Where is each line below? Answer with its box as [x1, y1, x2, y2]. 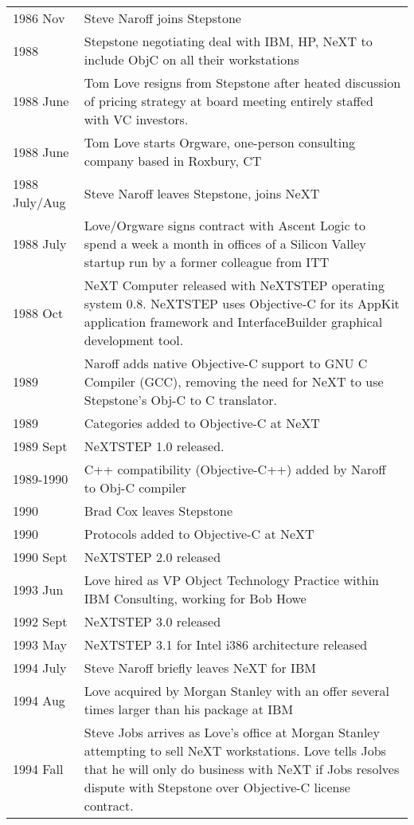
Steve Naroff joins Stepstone [84, 9, 241, 27]
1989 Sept [13, 437, 68, 455]
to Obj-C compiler [84, 478, 186, 497]
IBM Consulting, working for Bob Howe [84, 589, 307, 607]
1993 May [13, 635, 68, 654]
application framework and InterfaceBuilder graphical [84, 312, 383, 331]
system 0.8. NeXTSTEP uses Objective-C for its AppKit [84, 294, 400, 312]
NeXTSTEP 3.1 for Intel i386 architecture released [84, 635, 368, 654]
